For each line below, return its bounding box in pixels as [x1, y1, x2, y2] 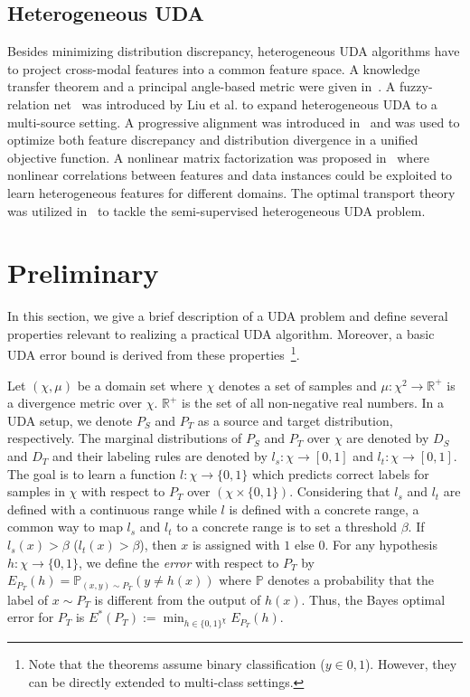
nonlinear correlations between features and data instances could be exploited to [7, 165, 453, 184]
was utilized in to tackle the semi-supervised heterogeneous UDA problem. [7, 201, 426, 220]
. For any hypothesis [324, 535, 437, 554]
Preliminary [7, 254, 159, 291]
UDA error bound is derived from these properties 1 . [7, 343, 300, 364]
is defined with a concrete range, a [229, 499, 419, 518]
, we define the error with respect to [79, 552, 279, 571]
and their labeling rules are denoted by [52, 447, 268, 466]
